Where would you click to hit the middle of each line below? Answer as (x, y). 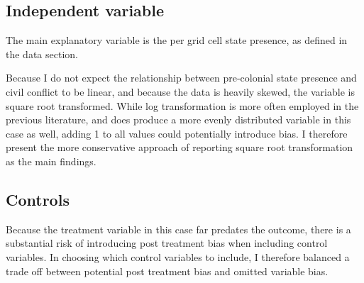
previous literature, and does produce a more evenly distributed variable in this (178, 120)
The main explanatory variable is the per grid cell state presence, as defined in (177, 40)
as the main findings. (51, 161)
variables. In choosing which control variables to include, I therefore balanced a (178, 256)
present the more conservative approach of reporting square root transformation (180, 147)
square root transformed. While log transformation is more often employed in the (182, 105)
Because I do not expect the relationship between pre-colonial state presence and (181, 78)
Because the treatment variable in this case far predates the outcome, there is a (178, 229)
